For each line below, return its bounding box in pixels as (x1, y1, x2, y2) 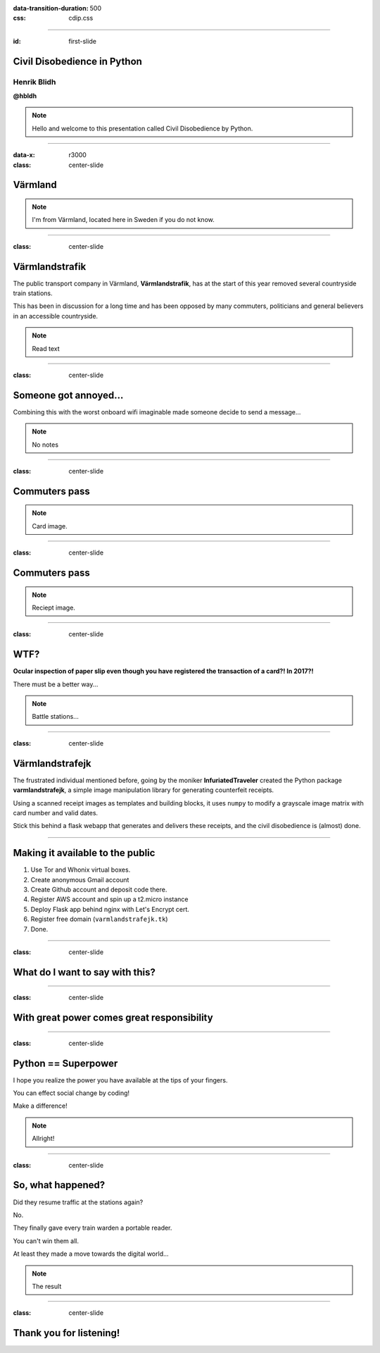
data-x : (13, 151, 35, 159)
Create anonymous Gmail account (30, 875, 129, 884)
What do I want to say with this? (13, 966, 156, 978)
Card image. (32, 521, 68, 530)
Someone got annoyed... (13, 389, 124, 401)
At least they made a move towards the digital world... (13, 1249, 169, 1258)
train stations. (13, 289, 53, 297)
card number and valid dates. (13, 808, 99, 817)
